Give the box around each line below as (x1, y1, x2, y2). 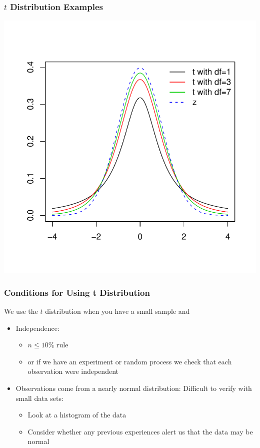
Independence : (15, 322, 59, 333)
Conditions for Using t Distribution (4, 286, 150, 298)
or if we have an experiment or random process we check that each (27, 356, 232, 366)
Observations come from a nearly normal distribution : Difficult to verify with (15, 383, 252, 393)
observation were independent (27, 366, 118, 376)
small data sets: (15, 392, 63, 403)
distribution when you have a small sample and (45, 306, 190, 316)
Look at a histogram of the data (27, 409, 126, 420)
